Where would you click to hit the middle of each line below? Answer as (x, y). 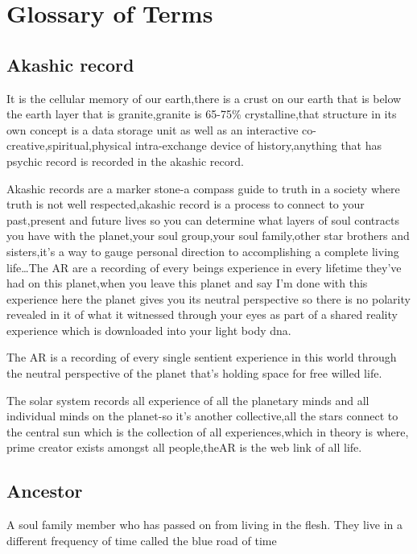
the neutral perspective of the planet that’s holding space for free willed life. (194, 373)
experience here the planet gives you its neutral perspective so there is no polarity (208, 298)
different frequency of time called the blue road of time (142, 540)
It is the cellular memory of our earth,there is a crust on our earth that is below (204, 98)
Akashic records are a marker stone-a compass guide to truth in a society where (203, 188)
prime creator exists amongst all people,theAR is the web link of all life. (184, 447)
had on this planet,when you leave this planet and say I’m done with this (187, 283)
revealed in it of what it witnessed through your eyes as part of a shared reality (202, 314)
